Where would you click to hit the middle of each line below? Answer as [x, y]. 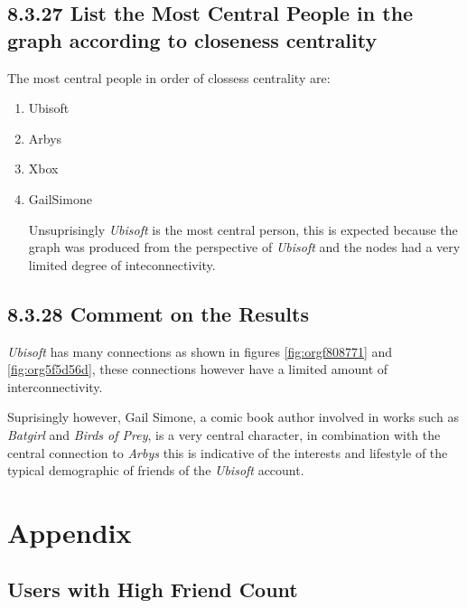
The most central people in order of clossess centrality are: [169, 77]
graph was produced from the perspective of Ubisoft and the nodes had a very [244, 247]
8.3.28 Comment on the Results [158, 313]
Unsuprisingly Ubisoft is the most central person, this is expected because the [243, 229]
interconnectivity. [55, 386]
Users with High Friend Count [153, 589]
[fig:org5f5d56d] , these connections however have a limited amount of [198, 369]
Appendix [70, 532]
